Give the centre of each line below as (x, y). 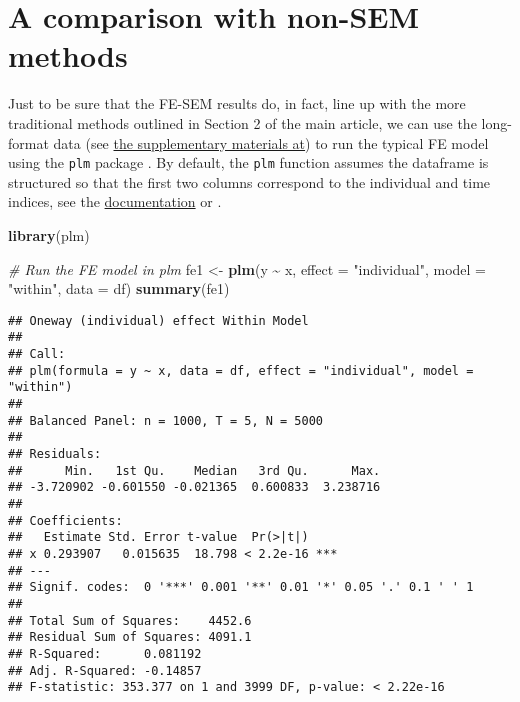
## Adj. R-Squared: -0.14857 (105, 670)
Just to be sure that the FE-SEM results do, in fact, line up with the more (237, 103)
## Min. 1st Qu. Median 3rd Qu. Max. (194, 470)
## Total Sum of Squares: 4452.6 (130, 620)
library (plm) (49, 234)
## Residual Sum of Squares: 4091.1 (130, 637)
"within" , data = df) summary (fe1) (119, 288)
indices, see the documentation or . (115, 201)
